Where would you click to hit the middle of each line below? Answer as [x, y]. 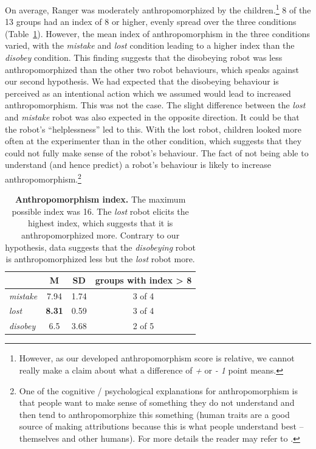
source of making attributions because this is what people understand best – [161, 426]
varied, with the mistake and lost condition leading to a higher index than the [150, 45]
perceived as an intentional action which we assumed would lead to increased [148, 93]
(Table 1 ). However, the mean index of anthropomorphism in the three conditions [158, 33]
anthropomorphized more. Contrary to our [101, 235]
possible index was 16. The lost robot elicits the [100, 211]
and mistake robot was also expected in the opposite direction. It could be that [152, 117]
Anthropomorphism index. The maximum [100, 199]
